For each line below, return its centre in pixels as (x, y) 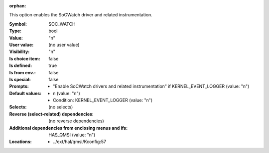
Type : (15, 31)
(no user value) (64, 45)
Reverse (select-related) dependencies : (52, 114)
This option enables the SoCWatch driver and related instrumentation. (81, 15)
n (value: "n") (67, 93)
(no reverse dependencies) (76, 121)
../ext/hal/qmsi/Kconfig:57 (80, 142)
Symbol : (18, 24)
